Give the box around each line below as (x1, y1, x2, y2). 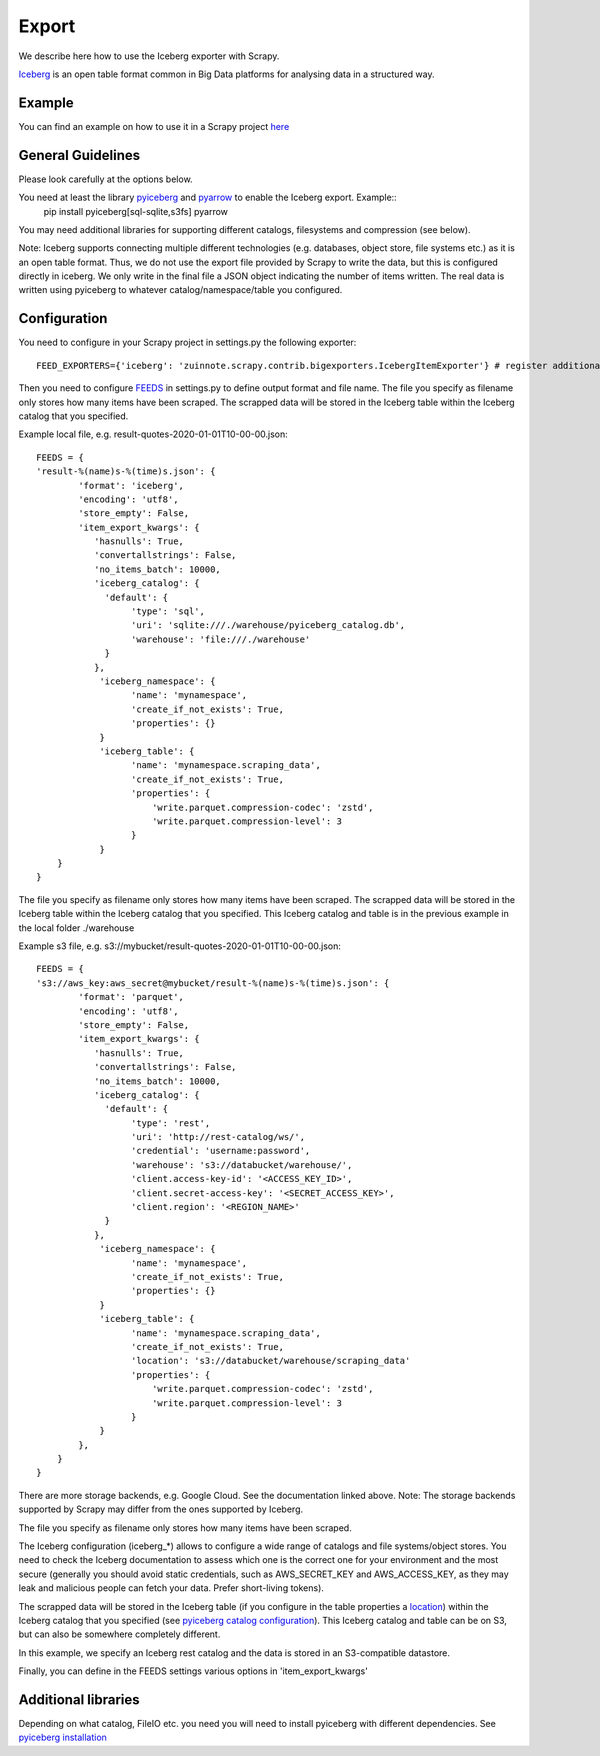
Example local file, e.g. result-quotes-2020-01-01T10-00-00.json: (18, 428, 289, 440)
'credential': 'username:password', (130, 1145, 311, 1157)
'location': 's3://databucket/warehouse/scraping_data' (130, 1355, 411, 1367)
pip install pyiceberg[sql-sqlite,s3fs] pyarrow (43, 205, 229, 217)
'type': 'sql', (130, 606, 205, 617)
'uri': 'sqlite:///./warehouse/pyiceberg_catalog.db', (130, 620, 406, 631)
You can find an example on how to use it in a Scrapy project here (18, 120, 290, 132)
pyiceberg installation (18, 1731, 107, 1744)
